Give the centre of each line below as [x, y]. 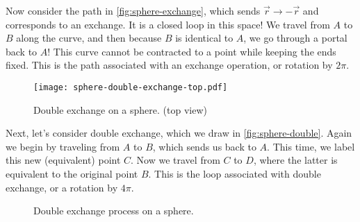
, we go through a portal [295, 38]
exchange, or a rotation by [62, 187]
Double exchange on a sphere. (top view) [120, 109]
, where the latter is [295, 160]
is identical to [204, 38]
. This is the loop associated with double [235, 173]
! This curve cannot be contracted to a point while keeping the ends [192, 51]
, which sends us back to [204, 146]
